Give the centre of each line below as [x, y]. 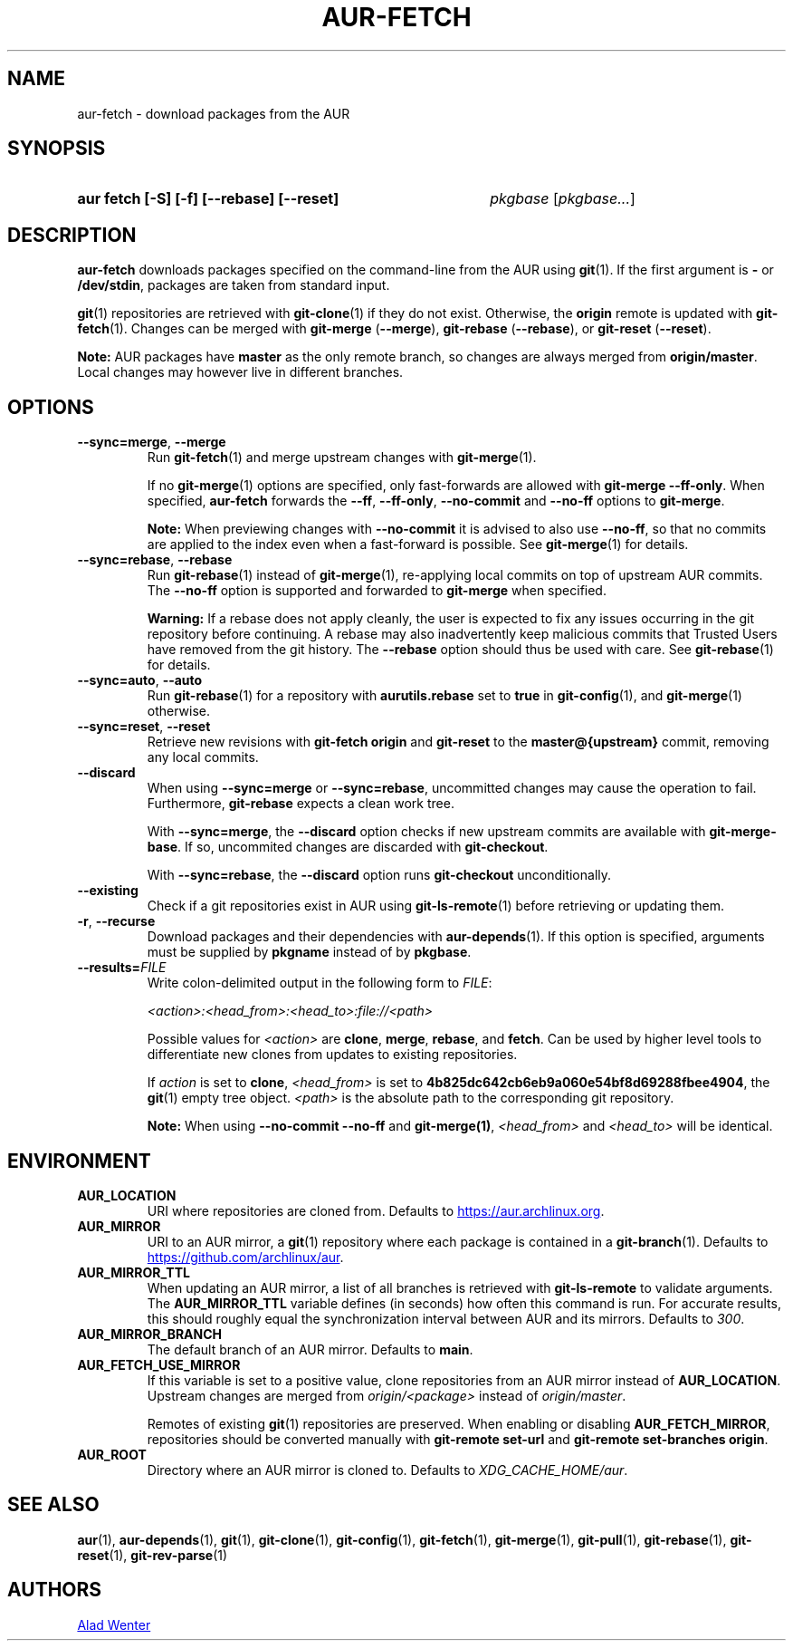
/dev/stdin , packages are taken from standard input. [234, 285]
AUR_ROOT [112, 1454]
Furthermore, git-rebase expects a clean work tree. [301, 804]
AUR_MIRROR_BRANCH [150, 1334]
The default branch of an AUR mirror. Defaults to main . [310, 1349]
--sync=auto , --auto [140, 680]
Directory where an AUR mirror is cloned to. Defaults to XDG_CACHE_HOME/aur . [387, 1470]
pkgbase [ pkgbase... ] [563, 199]
